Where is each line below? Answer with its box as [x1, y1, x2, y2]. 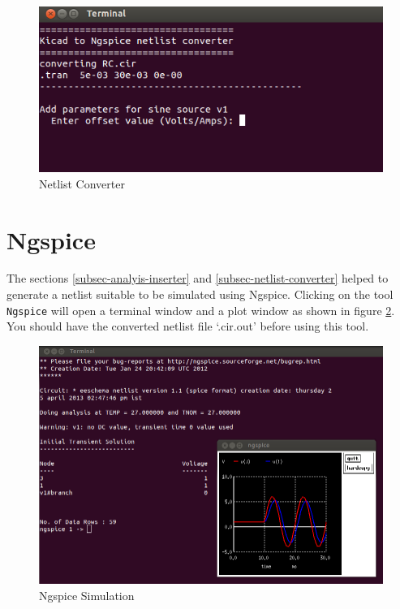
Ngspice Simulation [39, 587, 135, 604]
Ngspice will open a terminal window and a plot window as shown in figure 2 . [6, 301, 395, 318]
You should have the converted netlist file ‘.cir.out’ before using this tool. [6, 317, 369, 335]
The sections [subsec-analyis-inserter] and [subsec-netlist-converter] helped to [6, 270, 389, 287]
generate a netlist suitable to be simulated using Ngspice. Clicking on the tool [6, 286, 394, 303]
